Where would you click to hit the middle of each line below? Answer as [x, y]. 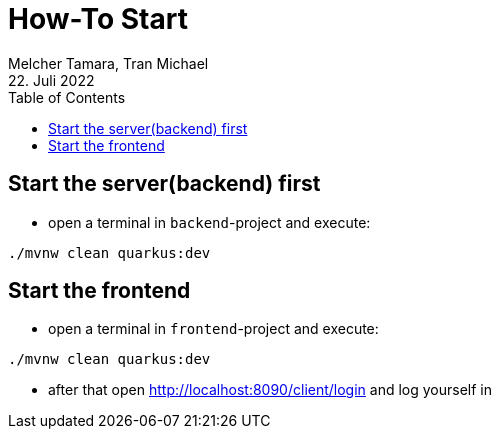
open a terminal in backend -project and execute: [209, 222]
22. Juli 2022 [51, 80]
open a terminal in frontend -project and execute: [213, 329]
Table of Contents [67, 97]
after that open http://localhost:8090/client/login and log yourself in [270, 390]
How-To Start [98, 19]
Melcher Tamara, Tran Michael [108, 63]
